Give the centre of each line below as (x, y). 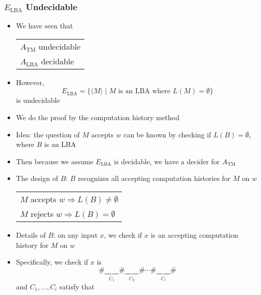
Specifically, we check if (52, 262)
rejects (42, 213)
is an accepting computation (194, 234)
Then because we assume (55, 161)
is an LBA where (144, 91)
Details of (31, 234)
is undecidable (38, 100)
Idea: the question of (48, 134)
